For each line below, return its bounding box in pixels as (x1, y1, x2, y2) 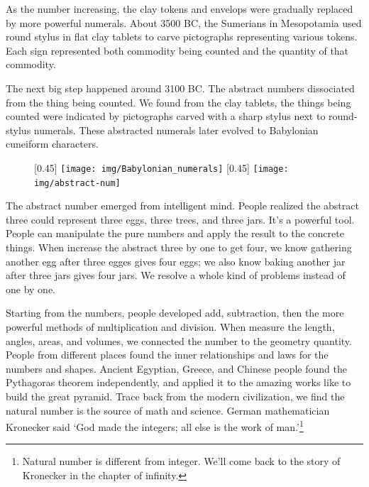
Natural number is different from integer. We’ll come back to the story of (22, 454, 341, 469)
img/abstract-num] (34, 177, 121, 188)
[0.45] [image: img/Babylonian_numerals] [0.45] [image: (34, 160, 289, 175)
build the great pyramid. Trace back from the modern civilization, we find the (6, 388, 345, 403)
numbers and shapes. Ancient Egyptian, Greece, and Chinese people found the (6, 361, 347, 376)
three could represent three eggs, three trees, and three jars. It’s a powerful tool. (6, 212, 355, 226)
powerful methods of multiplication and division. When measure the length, (6, 319, 335, 334)
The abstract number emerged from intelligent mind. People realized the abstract (6, 198, 359, 213)
